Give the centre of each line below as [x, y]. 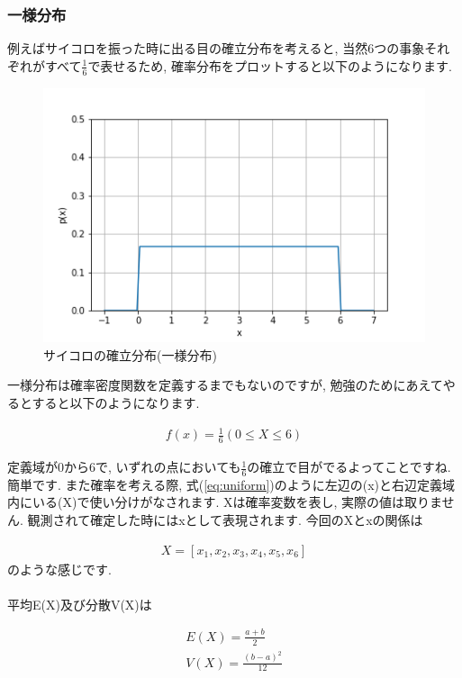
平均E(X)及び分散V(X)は [80, 604]
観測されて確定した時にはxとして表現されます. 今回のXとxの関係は [225, 520]
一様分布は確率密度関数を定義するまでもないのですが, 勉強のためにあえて [225, 385]
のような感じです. [59, 569]
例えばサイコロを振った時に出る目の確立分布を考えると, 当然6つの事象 [216, 48]
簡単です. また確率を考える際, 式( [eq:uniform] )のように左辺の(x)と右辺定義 [225, 484]
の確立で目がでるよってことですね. [349, 467]
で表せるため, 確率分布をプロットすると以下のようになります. [270, 65]
